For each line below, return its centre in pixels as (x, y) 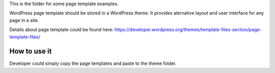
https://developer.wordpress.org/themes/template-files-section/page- (188, 30)
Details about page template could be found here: (62, 30)
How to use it (31, 51)
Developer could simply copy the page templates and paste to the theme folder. (93, 63)
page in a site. (24, 20)
